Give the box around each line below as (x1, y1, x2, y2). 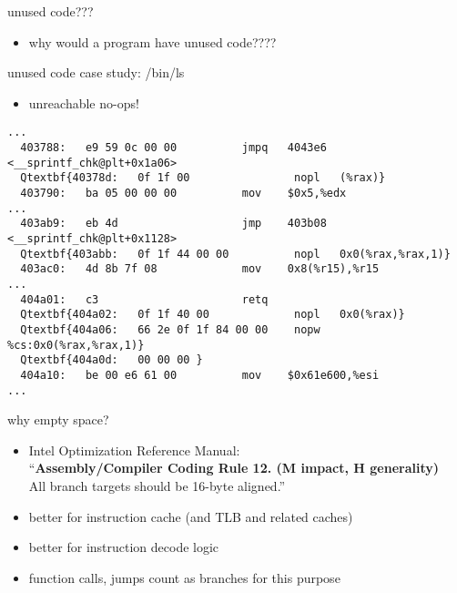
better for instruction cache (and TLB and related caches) (28, 506, 353, 526)
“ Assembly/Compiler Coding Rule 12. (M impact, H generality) (28, 458, 440, 477)
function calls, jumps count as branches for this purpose (28, 567, 340, 587)
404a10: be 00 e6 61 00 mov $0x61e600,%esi (20, 368, 380, 382)
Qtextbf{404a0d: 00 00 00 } (20, 353, 203, 367)
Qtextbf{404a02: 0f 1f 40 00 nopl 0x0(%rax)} (20, 308, 405, 322)
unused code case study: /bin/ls (7, 63, 185, 82)
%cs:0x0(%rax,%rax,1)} (7, 338, 145, 352)
